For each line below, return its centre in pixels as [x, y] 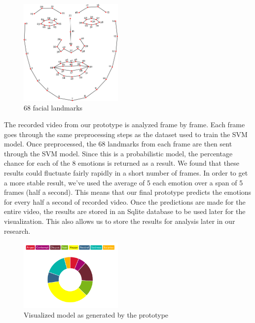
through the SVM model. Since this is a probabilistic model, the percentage [118, 153]
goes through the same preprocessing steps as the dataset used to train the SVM [126, 134]
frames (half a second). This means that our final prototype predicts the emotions [128, 192]
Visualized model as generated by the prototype [96, 315]
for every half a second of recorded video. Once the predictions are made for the [125, 201]
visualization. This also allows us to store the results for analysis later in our [120, 221]
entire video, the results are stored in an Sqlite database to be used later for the [125, 211]
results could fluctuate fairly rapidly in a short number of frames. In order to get [126, 173]
